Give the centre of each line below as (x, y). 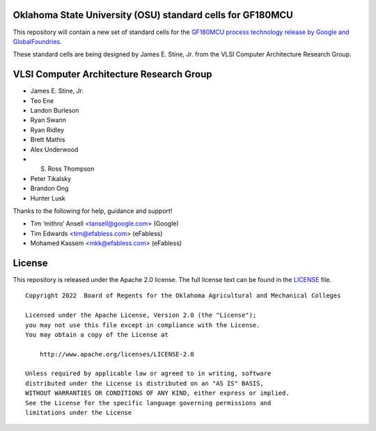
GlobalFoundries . (37, 41)
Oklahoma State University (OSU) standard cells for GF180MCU (153, 15)
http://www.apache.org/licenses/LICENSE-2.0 (117, 354)
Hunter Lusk (48, 198)
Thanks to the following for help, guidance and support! (93, 211)
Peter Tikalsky (51, 178)
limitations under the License (79, 413)
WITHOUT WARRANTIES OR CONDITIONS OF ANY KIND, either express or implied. (157, 393)
